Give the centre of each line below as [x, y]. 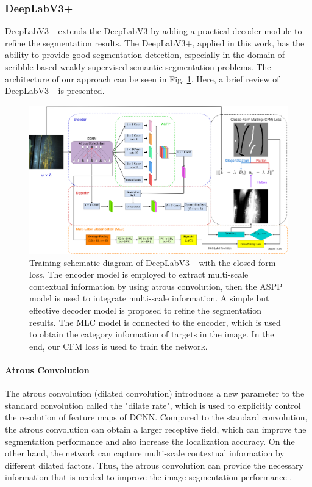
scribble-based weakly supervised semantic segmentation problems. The [138, 67]
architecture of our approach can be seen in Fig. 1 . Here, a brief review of [142, 78]
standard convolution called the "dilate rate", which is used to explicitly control [153, 405]
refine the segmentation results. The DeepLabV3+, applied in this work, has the [155, 42]
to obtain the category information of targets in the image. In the [152, 334]
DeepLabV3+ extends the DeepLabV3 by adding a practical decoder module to [154, 31]
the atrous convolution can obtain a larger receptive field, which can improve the [156, 429]
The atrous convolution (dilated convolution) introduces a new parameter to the [155, 393]
